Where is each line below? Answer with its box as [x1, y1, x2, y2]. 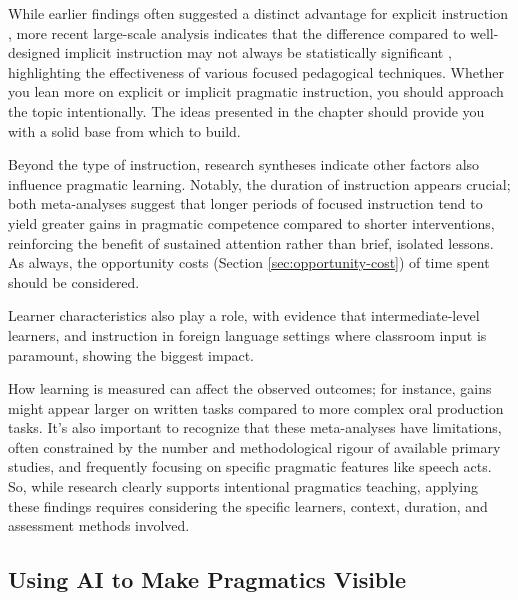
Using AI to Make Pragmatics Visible [8, 564, 407, 595]
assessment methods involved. [8, 515, 190, 536]
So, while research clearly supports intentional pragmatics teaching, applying [8, 476, 478, 497]
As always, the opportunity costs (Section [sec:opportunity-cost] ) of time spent [8, 252, 490, 273]
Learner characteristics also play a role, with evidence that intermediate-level [8, 305, 480, 326]
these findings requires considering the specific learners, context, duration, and [8, 495, 488, 516]
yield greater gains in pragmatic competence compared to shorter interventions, [8, 212, 495, 233]
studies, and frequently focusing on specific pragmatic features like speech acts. [8, 456, 492, 477]
